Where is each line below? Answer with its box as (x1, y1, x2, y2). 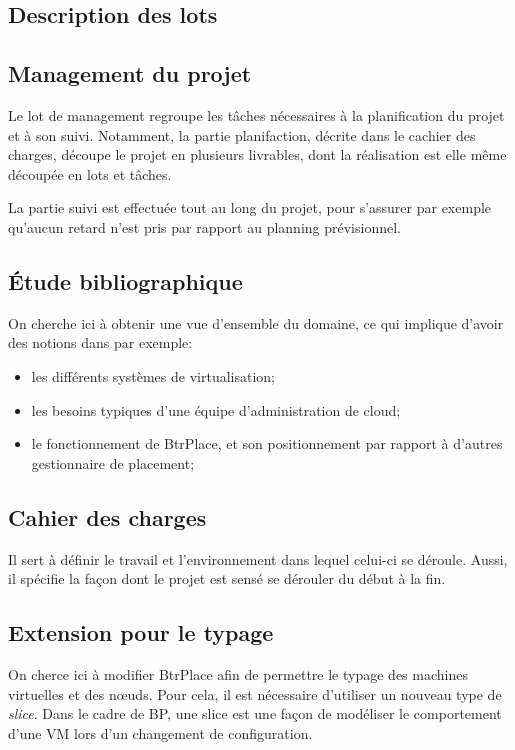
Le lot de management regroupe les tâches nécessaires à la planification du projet (8, 104, 505, 125)
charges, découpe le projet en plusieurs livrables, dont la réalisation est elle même (8, 144, 507, 165)
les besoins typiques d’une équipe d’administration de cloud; (31, 399, 401, 420)
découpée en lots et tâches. (8, 163, 172, 184)
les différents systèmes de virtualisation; (31, 365, 275, 386)
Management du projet (8, 58, 252, 89)
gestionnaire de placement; (31, 452, 195, 473)
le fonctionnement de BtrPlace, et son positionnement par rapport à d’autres (31, 433, 503, 454)
